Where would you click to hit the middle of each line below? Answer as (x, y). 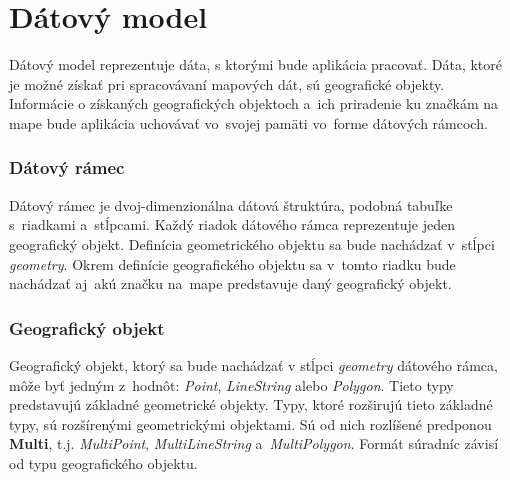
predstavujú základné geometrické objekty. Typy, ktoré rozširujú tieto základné (251, 404)
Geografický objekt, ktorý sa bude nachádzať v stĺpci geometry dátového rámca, (253, 364)
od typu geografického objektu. (103, 462)
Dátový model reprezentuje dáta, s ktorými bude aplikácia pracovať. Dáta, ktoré (256, 64)
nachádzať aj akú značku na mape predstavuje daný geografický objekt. (230, 283)
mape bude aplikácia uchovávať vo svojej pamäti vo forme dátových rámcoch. (248, 122)
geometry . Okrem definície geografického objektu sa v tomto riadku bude (232, 263)
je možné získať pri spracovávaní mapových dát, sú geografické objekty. (227, 83)
